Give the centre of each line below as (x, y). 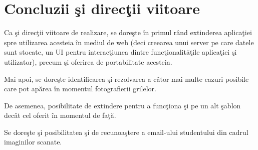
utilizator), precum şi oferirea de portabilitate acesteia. (88, 61)
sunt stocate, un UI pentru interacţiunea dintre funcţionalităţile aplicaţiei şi (120, 52)
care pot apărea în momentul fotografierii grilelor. (80, 89)
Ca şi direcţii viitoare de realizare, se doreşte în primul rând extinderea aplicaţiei (128, 32)
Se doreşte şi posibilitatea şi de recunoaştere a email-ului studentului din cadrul (126, 132)
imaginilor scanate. (33, 142)
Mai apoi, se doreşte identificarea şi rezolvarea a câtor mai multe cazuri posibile (126, 79)
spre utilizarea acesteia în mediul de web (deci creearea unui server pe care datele (129, 42)
